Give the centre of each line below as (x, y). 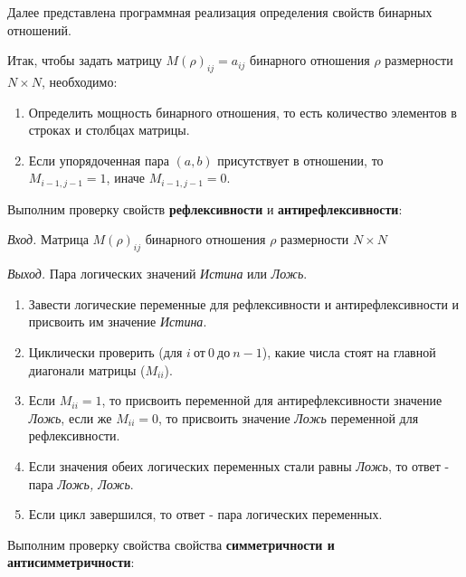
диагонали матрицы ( (87, 369)
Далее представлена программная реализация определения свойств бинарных (220, 12)
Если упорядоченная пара (99, 160)
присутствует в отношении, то (300, 160)
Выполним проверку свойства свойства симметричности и (171, 544)
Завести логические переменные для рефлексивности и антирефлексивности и (244, 303)
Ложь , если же (70, 417)
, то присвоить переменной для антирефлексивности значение (272, 400)
